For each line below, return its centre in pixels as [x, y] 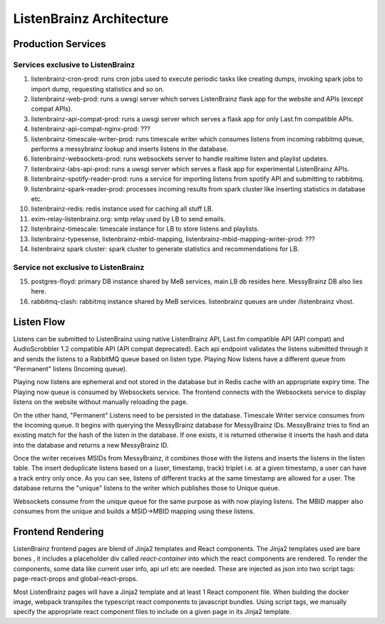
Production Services [60, 44]
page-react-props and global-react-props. [76, 579]
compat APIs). [52, 109]
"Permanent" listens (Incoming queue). [70, 368]
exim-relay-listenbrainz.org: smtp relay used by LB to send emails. [128, 218]
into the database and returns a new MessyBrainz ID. [91, 445]
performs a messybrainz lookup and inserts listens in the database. [130, 149]
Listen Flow [39, 322]
